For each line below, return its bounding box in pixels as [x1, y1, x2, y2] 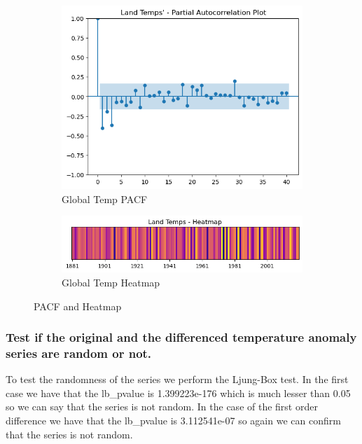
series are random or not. [6, 344, 152, 361]
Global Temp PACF [62, 191, 148, 206]
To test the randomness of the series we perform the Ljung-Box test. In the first [6, 372, 349, 387]
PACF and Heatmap [34, 298, 122, 313]
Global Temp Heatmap [62, 275, 160, 289]
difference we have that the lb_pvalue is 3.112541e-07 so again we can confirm [6, 413, 341, 428]
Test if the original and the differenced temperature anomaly [6, 328, 357, 346]
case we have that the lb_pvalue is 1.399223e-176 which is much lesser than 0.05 [6, 385, 351, 400]
